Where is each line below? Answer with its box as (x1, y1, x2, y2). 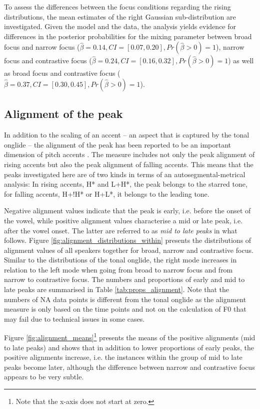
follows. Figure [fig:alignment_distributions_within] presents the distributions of (4, 235, 251, 245)
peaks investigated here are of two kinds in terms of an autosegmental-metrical (4, 169, 245, 179)
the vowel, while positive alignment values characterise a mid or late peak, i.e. (4, 215, 243, 225)
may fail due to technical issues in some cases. (4, 313, 145, 324)
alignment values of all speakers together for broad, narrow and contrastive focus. (4, 244, 253, 255)
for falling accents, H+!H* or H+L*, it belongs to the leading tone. (4, 188, 209, 199)
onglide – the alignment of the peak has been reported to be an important (4, 139, 231, 150)
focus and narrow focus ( (4, 42, 80, 52)
